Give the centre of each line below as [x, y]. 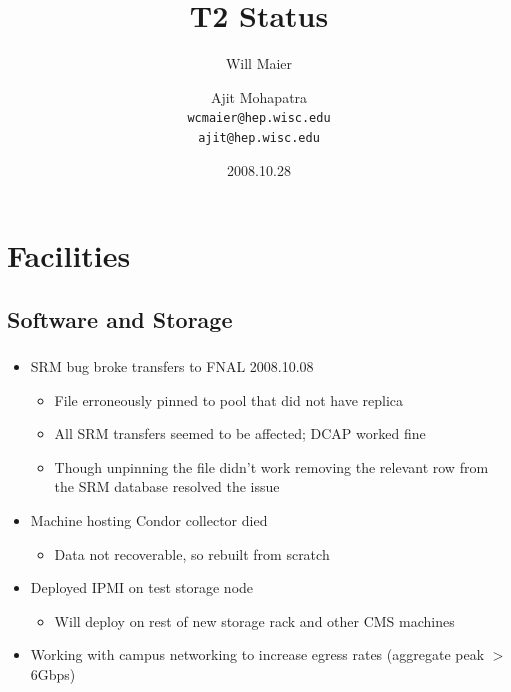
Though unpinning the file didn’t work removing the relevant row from [271, 466]
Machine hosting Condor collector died [149, 520]
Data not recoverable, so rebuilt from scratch [192, 553]
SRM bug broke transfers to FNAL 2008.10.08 [172, 366]
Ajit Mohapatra [259, 96]
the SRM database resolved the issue [167, 486]
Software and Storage [120, 318]
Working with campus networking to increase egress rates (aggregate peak [257, 654]
